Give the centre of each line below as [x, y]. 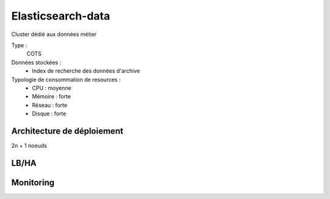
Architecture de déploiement [67, 131]
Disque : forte [49, 114]
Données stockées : [36, 62]
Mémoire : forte [52, 96]
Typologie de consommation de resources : [66, 79]
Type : [19, 45]
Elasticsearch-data [61, 16]
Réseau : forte [50, 105]
